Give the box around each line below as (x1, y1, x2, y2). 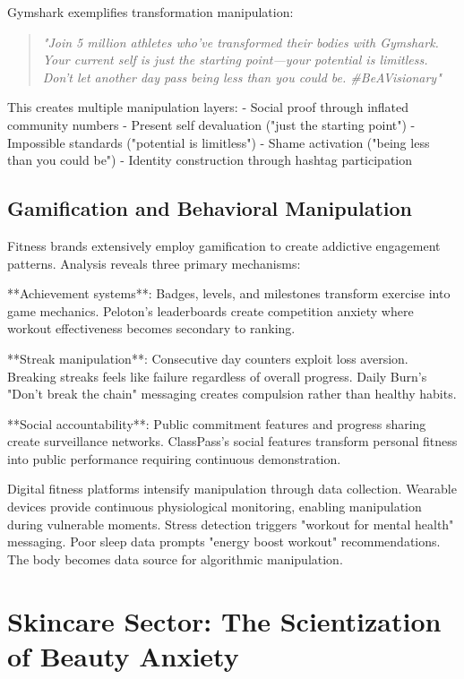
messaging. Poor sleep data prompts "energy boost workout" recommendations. (7, 532, 441, 551)
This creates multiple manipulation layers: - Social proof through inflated (7, 98, 409, 116)
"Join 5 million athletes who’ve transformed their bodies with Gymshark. (42, 32, 439, 51)
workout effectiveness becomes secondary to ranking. (7, 319, 296, 338)
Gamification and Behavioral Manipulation (7, 194, 413, 222)
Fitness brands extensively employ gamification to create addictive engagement (7, 236, 441, 254)
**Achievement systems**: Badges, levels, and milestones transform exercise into (7, 284, 451, 303)
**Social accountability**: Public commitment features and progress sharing (7, 414, 426, 433)
